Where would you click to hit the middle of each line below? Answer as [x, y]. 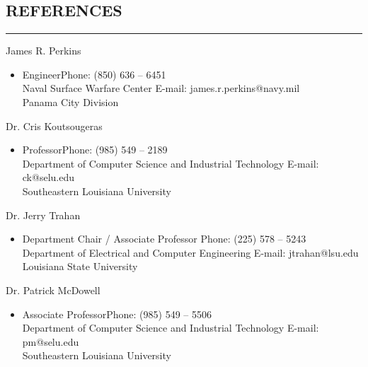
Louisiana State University [80, 266]
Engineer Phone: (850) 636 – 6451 [94, 74]
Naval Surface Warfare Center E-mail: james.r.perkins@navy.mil [161, 88]
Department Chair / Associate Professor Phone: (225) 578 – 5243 [164, 239]
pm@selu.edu [51, 341]
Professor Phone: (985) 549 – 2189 [95, 150]
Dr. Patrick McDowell [53, 290]
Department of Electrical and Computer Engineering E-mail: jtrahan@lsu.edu [190, 252]
